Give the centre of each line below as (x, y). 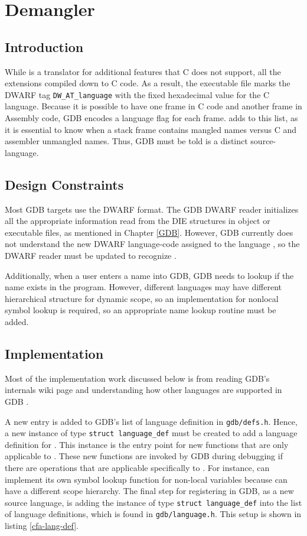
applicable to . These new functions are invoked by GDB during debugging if (144, 456)
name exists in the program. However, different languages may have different (143, 287)
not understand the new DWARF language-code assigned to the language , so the (152, 244)
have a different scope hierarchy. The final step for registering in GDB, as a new (149, 491)
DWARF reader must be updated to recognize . (91, 255)
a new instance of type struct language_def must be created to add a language (151, 433)
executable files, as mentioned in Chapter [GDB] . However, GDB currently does (149, 232)
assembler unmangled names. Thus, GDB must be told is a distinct (126, 141)
